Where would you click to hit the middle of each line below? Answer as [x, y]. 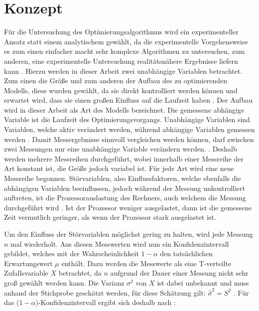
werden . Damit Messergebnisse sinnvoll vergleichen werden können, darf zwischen [129, 139]
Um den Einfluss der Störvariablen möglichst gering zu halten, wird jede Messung [129, 234]
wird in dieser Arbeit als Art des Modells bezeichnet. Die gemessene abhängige [124, 109]
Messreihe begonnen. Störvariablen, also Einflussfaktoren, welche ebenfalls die [123, 178]
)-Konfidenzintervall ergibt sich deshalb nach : [106, 302]
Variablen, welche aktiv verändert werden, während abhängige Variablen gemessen [129, 129]
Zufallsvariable [26, 273]
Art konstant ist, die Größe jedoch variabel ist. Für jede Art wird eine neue [119, 168]
